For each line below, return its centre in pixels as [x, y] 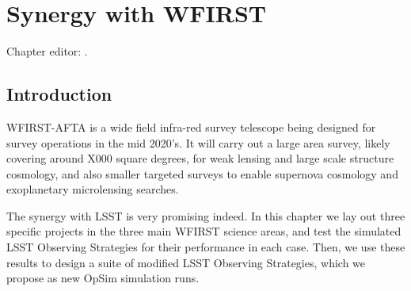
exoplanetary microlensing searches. [93, 189]
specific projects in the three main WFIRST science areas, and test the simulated [204, 231]
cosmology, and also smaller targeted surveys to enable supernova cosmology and [202, 173]
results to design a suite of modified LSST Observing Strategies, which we [186, 262]
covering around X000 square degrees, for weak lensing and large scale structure [200, 158]
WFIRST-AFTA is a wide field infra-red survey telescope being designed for [191, 126]
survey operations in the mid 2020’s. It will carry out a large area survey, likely [198, 142]
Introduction [59, 94]
